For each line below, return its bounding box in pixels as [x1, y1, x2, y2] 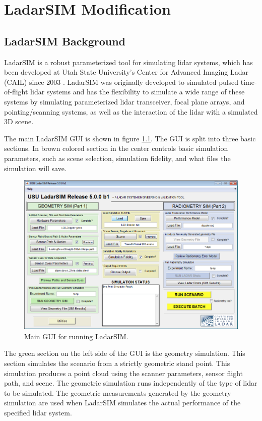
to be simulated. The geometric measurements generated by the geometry [4, 387, 231, 398]
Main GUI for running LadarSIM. [24, 331, 128, 341]
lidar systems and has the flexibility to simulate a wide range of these [30, 86, 245, 97]
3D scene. [4, 116, 34, 127]
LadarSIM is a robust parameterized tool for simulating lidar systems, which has [4, 57, 253, 67]
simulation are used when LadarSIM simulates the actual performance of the [4, 397, 241, 408]
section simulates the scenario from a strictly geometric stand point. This [4, 358, 230, 368]
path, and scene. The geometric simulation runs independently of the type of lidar [4, 378, 257, 388]
